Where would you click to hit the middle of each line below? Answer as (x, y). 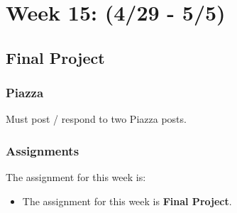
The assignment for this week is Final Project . (127, 201)
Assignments (43, 150)
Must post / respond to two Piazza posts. (96, 119)
